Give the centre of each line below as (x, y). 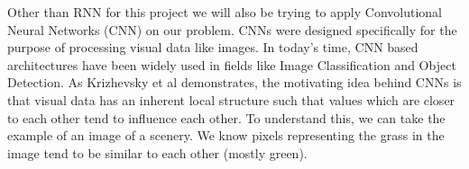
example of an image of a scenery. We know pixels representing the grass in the (226, 135)
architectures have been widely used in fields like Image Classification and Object (232, 64)
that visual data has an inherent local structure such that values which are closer (231, 99)
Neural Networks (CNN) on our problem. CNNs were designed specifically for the (232, 29)
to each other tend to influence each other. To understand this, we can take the (226, 117)
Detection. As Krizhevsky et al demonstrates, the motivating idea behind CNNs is (234, 82)
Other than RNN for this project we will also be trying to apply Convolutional (225, 12)
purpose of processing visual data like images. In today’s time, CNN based (213, 47)
